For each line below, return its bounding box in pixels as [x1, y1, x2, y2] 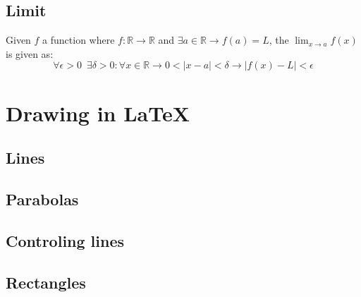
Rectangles [6, 271, 86, 293]
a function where [42, 32, 115, 47]
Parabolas [6, 188, 79, 210]
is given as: [6, 46, 54, 61]
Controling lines [6, 229, 125, 251]
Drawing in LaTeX [6, 98, 190, 127]
